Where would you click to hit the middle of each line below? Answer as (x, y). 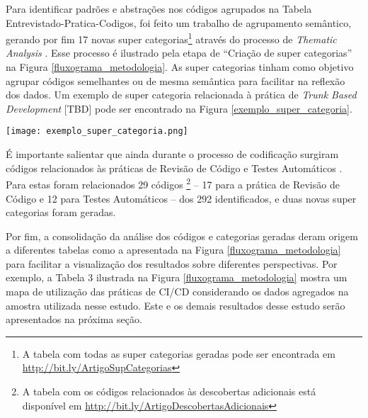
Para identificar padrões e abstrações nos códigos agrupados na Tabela (159, 9)
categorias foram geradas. (61, 212)
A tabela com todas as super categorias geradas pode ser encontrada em (179, 353)
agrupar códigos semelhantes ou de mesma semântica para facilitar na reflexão (176, 80)
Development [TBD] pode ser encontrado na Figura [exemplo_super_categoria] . (179, 108)
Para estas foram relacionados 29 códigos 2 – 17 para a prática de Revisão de (173, 183)
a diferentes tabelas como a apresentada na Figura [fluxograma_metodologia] (173, 250)
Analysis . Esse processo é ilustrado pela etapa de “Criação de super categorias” (179, 53)
